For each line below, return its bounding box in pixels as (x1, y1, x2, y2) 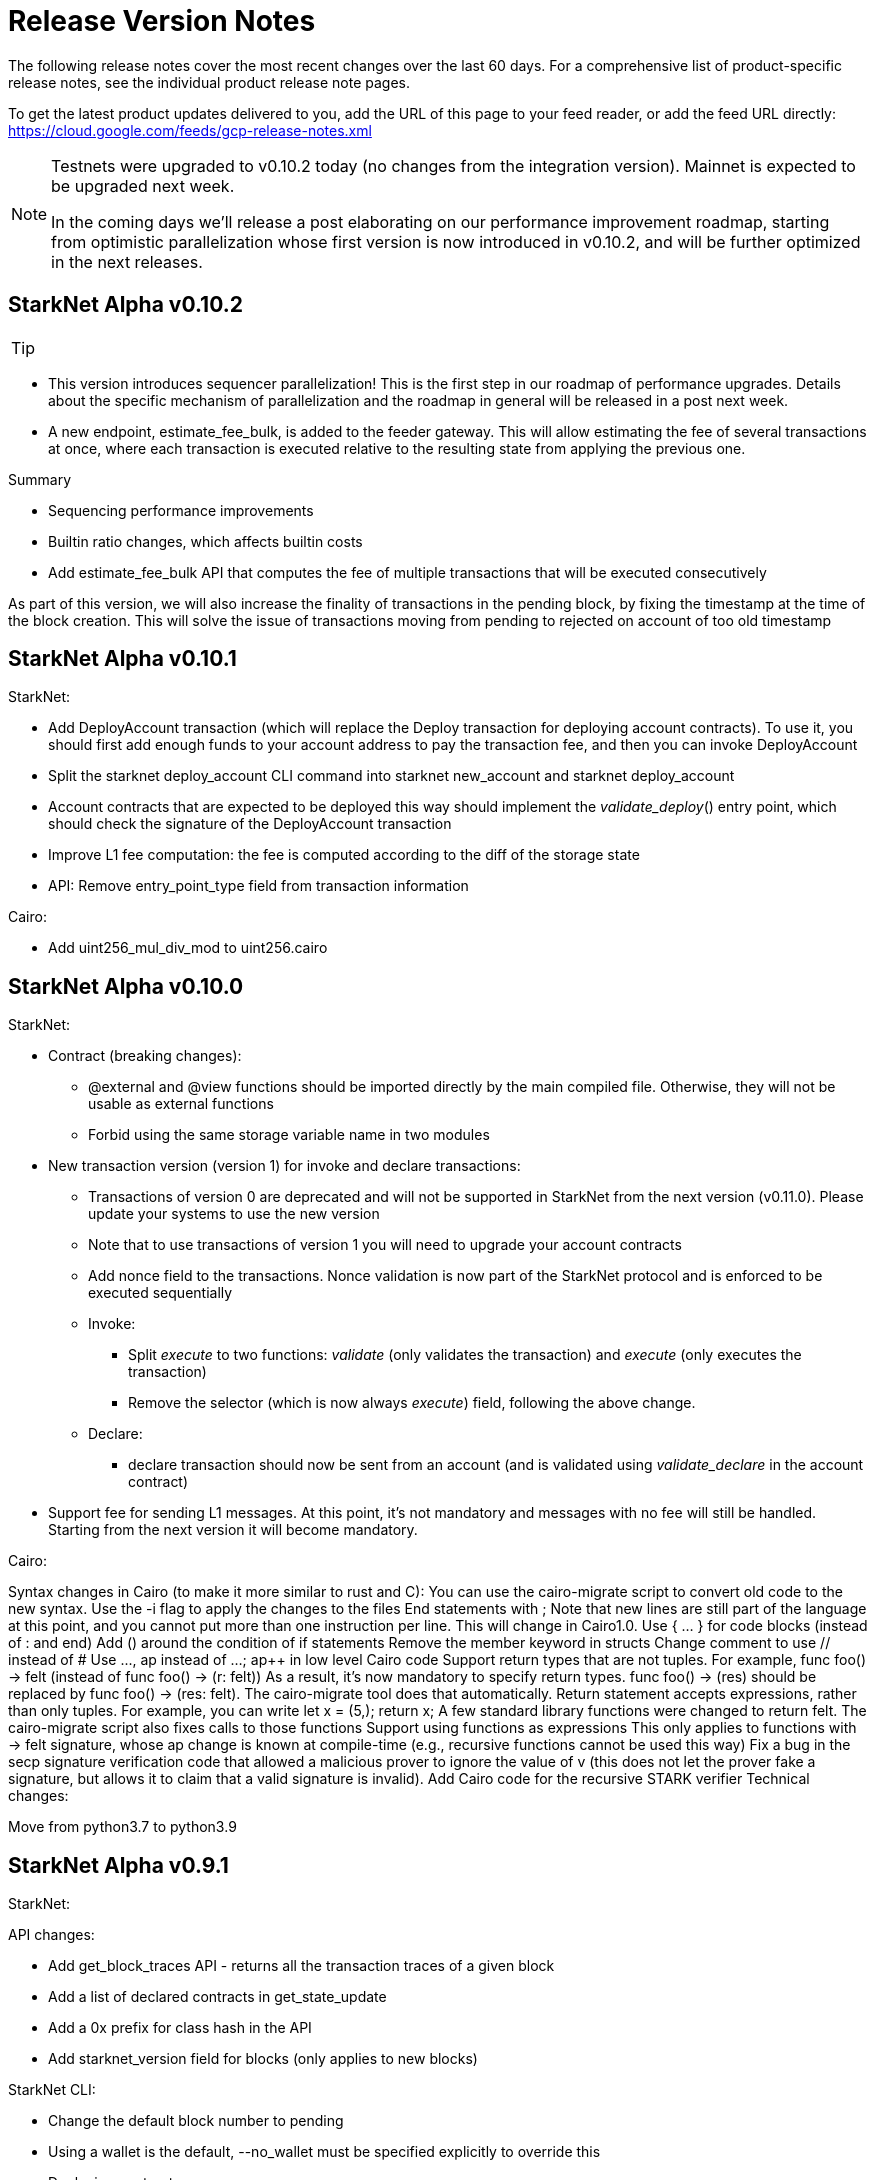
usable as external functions (88, 1095, 274, 1113)
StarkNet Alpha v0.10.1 (8, 646, 237, 672)
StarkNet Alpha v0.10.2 (8, 292, 243, 318)
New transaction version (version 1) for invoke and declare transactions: (48, 1157, 521, 1175)
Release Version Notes (8, 4, 316, 38)
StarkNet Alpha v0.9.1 (8, 1852, 229, 1878)
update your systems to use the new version (88, 1205, 380, 1223)
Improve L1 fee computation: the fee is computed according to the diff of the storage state (48, 846, 640, 864)
